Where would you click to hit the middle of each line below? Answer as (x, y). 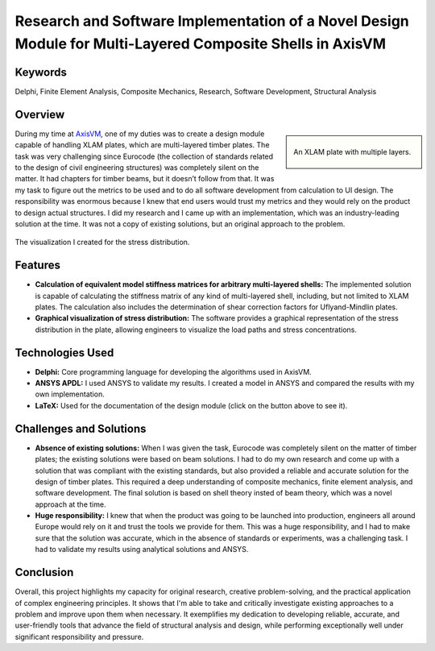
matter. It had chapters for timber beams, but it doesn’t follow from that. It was (145, 179)
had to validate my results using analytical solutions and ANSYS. (142, 549)
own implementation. (70, 394)
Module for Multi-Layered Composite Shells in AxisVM (201, 44)
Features (37, 265)
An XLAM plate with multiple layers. (352, 151)
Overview (40, 114)
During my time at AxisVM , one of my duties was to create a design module (140, 134)
